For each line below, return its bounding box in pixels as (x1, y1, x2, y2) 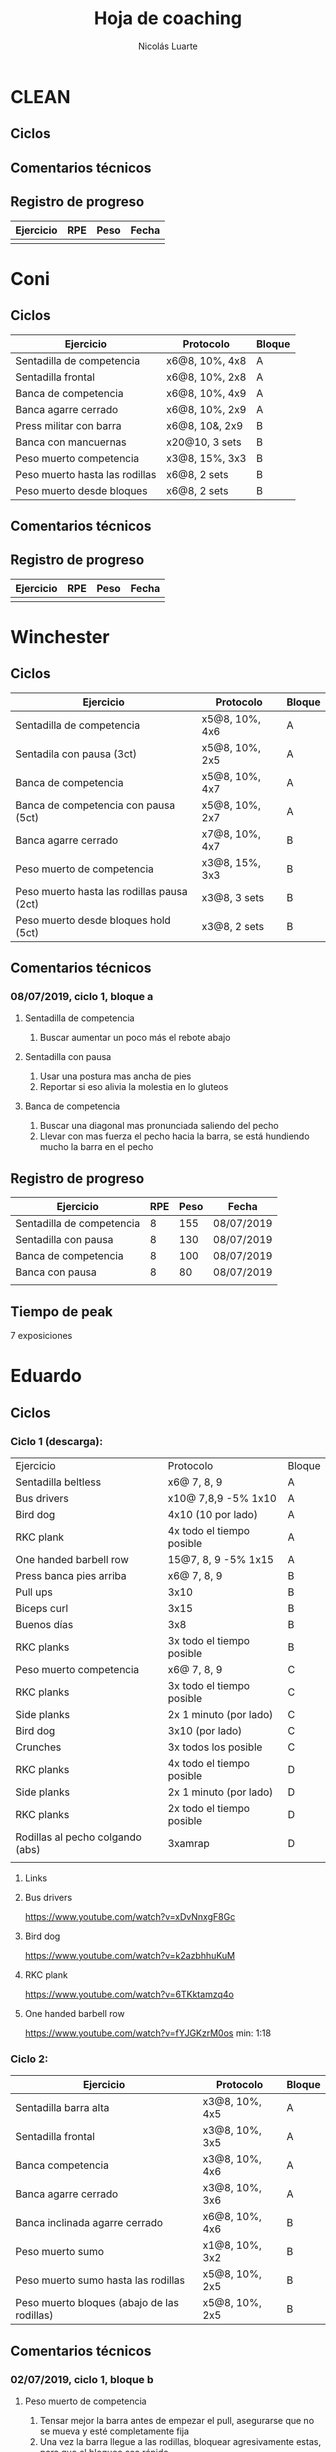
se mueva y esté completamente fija (39, 2425, 190, 2437)
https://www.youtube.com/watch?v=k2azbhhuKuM (24, 1949, 236, 1961)
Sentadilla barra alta (15, 2101, 110, 2115)
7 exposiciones (10, 1330, 73, 1342)
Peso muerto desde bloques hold (15, 913, 172, 927)
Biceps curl (15, 1601, 69, 1615)
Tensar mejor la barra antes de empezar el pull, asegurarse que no (39, 2414, 315, 2426)
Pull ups (15, 1585, 53, 1599)
